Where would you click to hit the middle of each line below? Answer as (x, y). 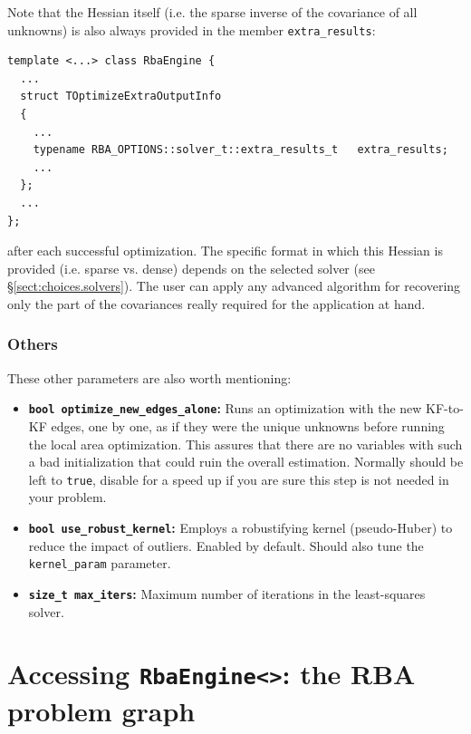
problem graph (101, 710)
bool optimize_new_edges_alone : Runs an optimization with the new (225, 408)
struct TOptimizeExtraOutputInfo (121, 97)
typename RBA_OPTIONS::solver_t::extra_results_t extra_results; (240, 150)
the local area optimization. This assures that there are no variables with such (245, 444)
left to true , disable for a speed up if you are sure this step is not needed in (239, 479)
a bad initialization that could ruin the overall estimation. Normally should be (246, 462)
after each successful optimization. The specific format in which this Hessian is (225, 251)
